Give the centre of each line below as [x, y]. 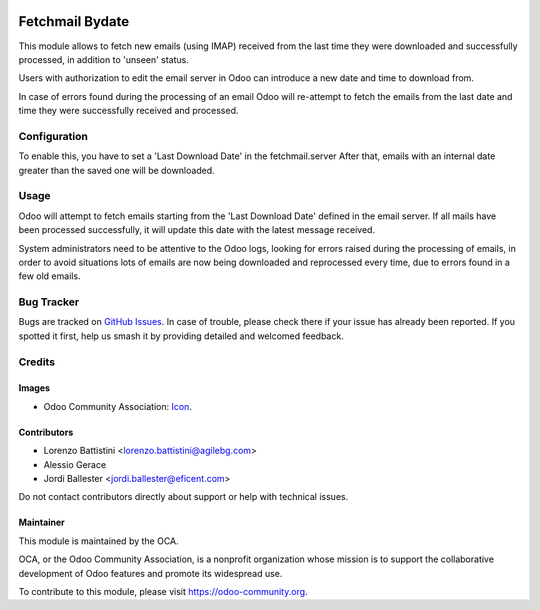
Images [34, 388]
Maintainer [41, 522]
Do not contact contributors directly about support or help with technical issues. [183, 497]
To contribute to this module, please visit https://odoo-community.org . [163, 591]
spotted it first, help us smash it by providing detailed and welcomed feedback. [181, 336]
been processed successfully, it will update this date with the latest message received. [196, 230]
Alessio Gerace [75, 464]
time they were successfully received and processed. [128, 111]
